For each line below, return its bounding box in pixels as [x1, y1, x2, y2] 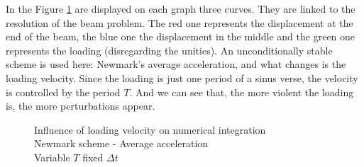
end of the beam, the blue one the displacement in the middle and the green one [6, 29, 355, 44]
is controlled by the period [6, 84, 121, 99]
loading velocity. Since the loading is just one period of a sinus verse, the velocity [6, 70, 358, 85]
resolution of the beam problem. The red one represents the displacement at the [6, 15, 353, 30]
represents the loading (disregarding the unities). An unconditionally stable [6, 42, 333, 57]
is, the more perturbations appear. [6, 98, 155, 113]
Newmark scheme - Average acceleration [34, 136, 209, 151]
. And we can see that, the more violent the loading [129, 84, 354, 99]
